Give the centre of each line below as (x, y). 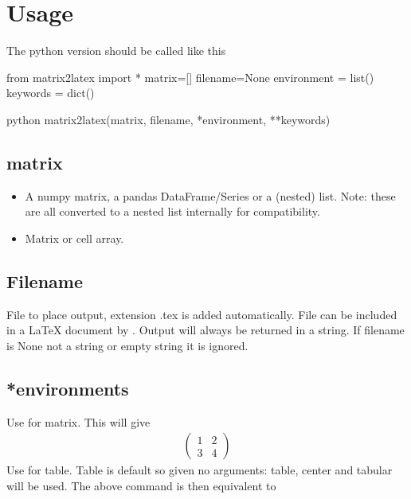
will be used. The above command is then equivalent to (141, 485)
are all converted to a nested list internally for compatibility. (172, 211)
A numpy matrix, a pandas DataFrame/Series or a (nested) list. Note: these (210, 195)
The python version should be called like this (116, 51)
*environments (68, 388)
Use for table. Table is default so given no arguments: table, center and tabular (200, 470)
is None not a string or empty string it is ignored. (127, 345)
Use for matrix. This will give (78, 421)
